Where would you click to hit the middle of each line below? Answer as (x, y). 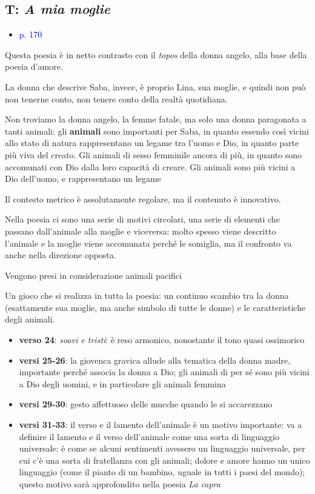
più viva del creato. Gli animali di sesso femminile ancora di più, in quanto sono (154, 154)
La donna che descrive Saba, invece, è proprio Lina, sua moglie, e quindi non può (155, 86)
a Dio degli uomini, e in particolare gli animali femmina (122, 383)
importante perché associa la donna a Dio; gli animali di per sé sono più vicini (164, 372)
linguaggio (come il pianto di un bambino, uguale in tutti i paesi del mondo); (162, 472)
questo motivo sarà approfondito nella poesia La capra (120, 484)
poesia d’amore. (34, 66)
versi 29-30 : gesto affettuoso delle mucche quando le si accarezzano (146, 404)
